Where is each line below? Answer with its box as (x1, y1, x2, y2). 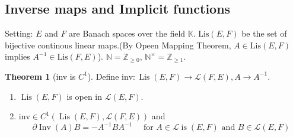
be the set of (241, 27, 287, 40)
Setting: (5, 27, 33, 40)
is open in (66, 90, 103, 102)
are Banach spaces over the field (69, 27, 186, 40)
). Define (87, 70, 119, 82)
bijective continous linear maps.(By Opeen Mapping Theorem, (5, 38, 231, 51)
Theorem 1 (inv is (5, 70, 76, 82)
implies (5, 50, 30, 63)
